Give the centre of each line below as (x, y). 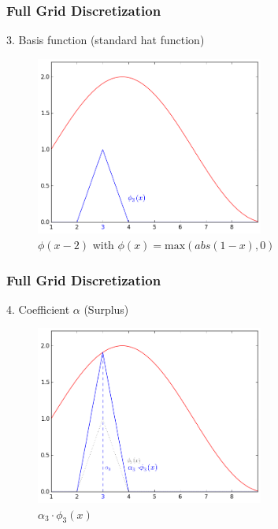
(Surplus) (106, 309)
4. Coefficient (38, 309)
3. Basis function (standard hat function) (106, 40)
